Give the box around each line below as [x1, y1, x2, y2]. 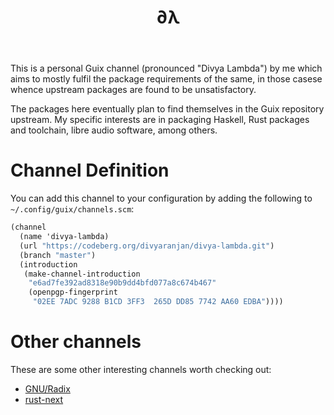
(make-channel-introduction [23, 269, 141, 279]
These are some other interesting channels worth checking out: [10, 363, 272, 375]
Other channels [10, 331, 142, 353]
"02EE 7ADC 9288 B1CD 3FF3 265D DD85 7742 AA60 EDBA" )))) [32, 297, 284, 307]
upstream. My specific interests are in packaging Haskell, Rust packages [10, 114, 310, 126]
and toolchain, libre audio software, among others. [10, 124, 218, 136]
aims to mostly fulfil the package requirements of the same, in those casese [10, 73, 323, 85]
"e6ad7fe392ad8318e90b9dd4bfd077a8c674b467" [28, 278, 217, 288]
